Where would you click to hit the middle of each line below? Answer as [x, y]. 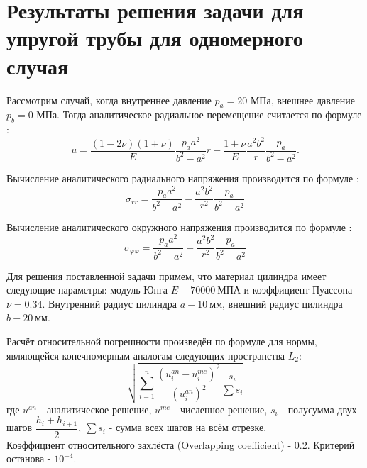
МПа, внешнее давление [303, 100]
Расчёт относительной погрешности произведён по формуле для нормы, [162, 341]
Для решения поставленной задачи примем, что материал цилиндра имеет [166, 275]
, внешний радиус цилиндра [283, 303]
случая [38, 66]
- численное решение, [220, 409]
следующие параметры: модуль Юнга [87, 290]
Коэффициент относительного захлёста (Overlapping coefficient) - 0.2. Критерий [181, 444]
